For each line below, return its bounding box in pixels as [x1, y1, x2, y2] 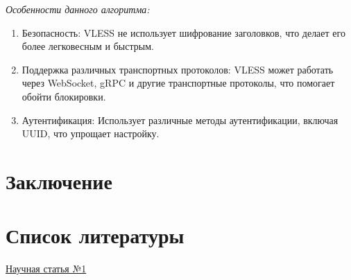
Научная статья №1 [6, 261, 87, 276]
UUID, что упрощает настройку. [22, 126, 160, 141]
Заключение [6, 166, 112, 195]
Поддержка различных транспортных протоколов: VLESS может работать [22, 62, 334, 76]
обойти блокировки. [22, 89, 106, 103]
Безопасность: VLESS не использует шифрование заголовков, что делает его [22, 25, 345, 40]
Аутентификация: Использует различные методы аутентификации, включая [22, 112, 339, 127]
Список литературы [6, 221, 185, 250]
